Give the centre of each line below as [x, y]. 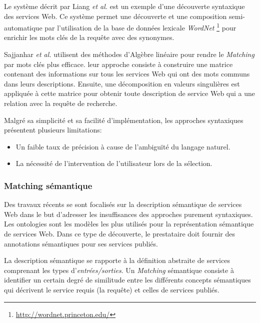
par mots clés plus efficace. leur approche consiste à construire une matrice [118, 64]
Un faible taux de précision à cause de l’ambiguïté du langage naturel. [123, 146]
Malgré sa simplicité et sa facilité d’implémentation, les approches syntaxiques [124, 120]
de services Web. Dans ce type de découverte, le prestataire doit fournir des [119, 233]
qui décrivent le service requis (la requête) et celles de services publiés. [112, 289]
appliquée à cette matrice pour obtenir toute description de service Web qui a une [130, 93]
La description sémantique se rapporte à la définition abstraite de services [117, 260]
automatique [23, 27]
